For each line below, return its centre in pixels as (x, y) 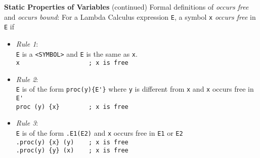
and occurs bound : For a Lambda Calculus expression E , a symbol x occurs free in (130, 16)
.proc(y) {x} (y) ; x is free (72, 142)
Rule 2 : (27, 79)
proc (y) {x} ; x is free (72, 107)
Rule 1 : (27, 43)
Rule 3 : (27, 123)
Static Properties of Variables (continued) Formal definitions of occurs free (126, 7)
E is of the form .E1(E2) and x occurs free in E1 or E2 (99, 132)
